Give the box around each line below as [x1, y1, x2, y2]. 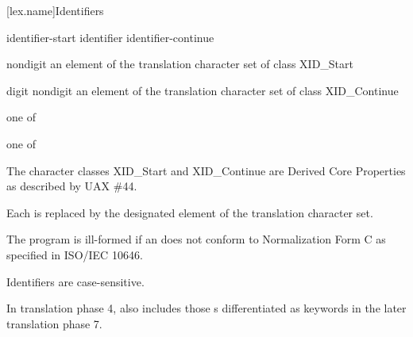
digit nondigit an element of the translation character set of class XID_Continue [6, 82, 399, 98]
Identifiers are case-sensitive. [6, 273, 145, 289]
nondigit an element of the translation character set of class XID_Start [6, 56, 353, 72]
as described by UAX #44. [6, 178, 137, 194]
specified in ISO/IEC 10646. [6, 246, 143, 262]
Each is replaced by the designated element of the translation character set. [6, 204, 373, 220]
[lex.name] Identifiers [6, 2, 104, 18]
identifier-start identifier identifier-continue [6, 29, 214, 45]
